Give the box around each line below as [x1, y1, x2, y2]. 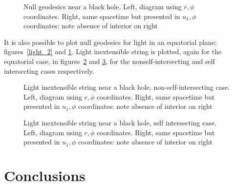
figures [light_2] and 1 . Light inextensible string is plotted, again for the [4, 46, 222, 57]
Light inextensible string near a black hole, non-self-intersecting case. [23, 82, 230, 92]
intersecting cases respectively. [4, 65, 94, 76]
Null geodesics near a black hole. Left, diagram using [23, 1, 182, 11]
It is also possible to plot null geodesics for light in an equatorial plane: [4, 37, 217, 47]
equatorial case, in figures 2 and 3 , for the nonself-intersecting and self [4, 56, 215, 66]
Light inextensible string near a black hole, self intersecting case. [23, 117, 217, 127]
